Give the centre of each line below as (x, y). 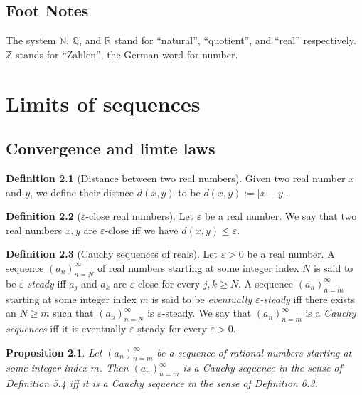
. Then (114, 368)
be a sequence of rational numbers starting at (254, 352)
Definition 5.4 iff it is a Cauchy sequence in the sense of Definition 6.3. (162, 383)
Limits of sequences (103, 103)
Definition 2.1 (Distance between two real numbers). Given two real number (176, 178)
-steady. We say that (207, 313)
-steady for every (170, 328)
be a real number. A (291, 254)
